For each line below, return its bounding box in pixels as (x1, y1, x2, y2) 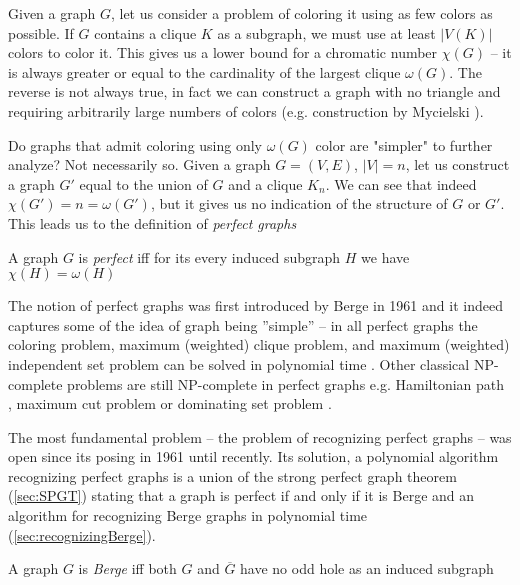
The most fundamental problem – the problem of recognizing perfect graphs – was (8, 426, 512, 447)
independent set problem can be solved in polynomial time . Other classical (8, 353, 470, 374)
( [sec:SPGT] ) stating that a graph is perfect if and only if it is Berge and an (8, 485, 475, 506)
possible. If (8, 22, 74, 43)
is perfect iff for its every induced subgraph (78, 246, 341, 267)
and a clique (228, 173, 303, 194)
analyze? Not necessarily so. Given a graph (8, 154, 271, 175)
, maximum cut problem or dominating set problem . (8, 393, 332, 414)
